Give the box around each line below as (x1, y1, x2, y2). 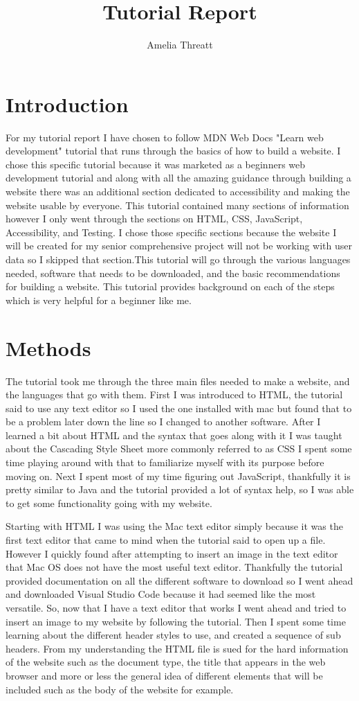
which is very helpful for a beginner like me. (6, 292, 192, 307)
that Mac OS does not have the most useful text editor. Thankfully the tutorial (6, 560, 343, 574)
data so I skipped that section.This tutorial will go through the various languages (6, 252, 351, 266)
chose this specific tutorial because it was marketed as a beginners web (6, 157, 306, 171)
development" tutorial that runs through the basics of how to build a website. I (6, 143, 341, 158)
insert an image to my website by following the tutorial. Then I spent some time (6, 614, 346, 628)
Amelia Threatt (147, 37, 213, 52)
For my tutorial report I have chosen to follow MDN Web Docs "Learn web (6, 130, 324, 144)
